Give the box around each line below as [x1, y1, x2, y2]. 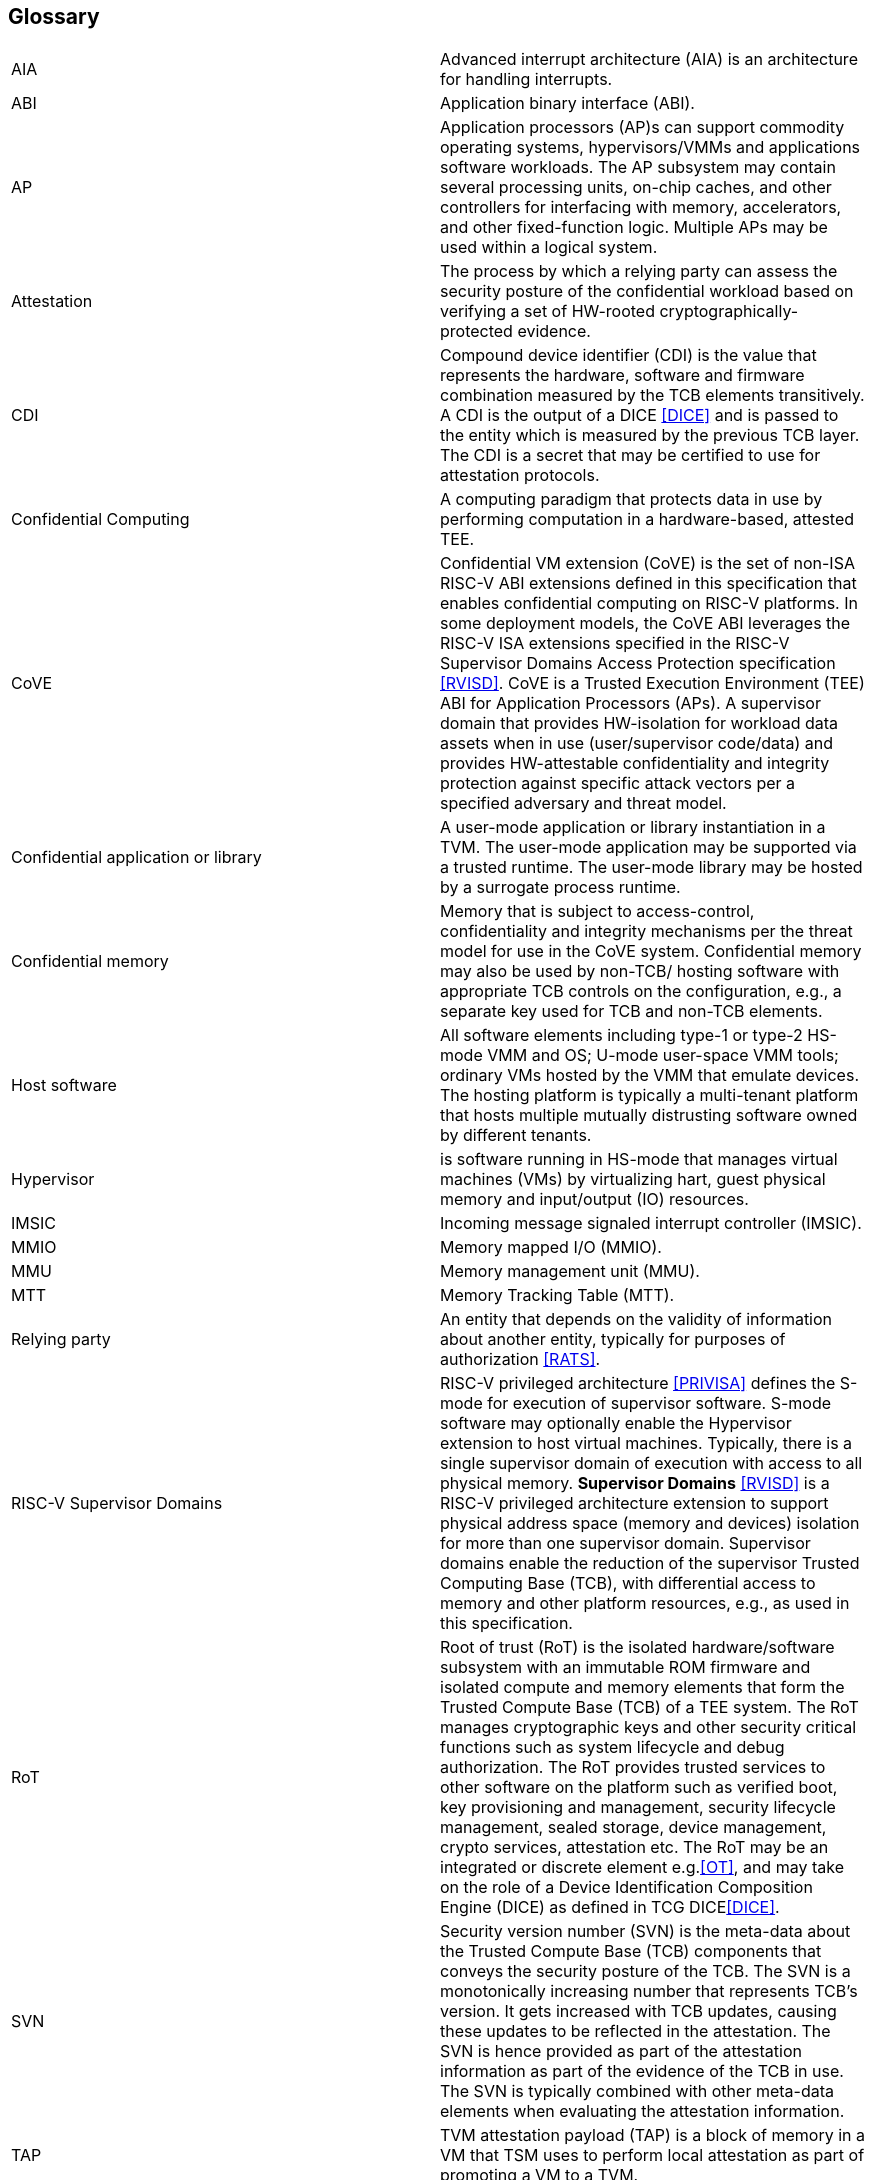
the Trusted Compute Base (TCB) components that [440, 1941, 822, 1962]
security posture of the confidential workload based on [440, 281, 854, 302]
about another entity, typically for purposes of [440, 1329, 786, 1350]
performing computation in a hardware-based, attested [440, 509, 855, 530]
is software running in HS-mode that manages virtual [440, 1149, 838, 1170]
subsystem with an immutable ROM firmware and [440, 1657, 811, 1678]
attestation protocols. [440, 465, 600, 486]
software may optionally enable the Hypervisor [440, 1413, 792, 1434]
